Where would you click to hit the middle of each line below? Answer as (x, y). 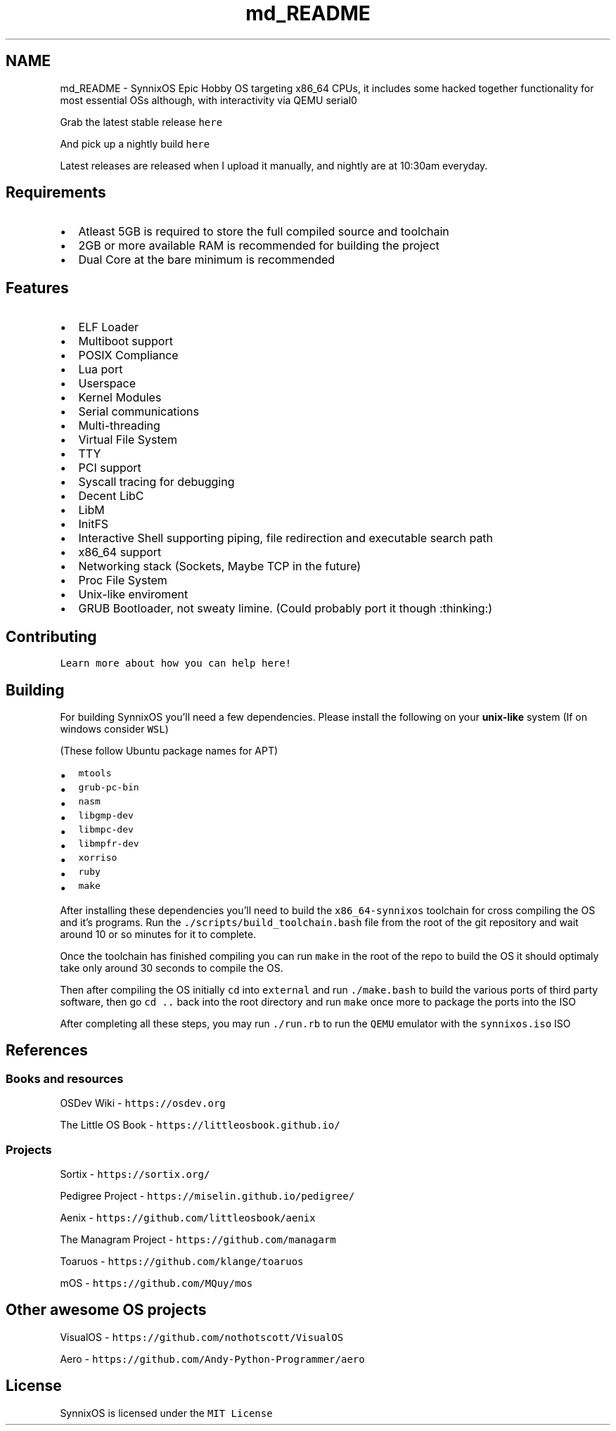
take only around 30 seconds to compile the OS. (172, 968)
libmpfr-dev (109, 843)
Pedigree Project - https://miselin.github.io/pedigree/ (207, 1195)
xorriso (98, 857)
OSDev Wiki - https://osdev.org (143, 1103)
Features (37, 288)
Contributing (51, 636)
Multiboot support (126, 341)
